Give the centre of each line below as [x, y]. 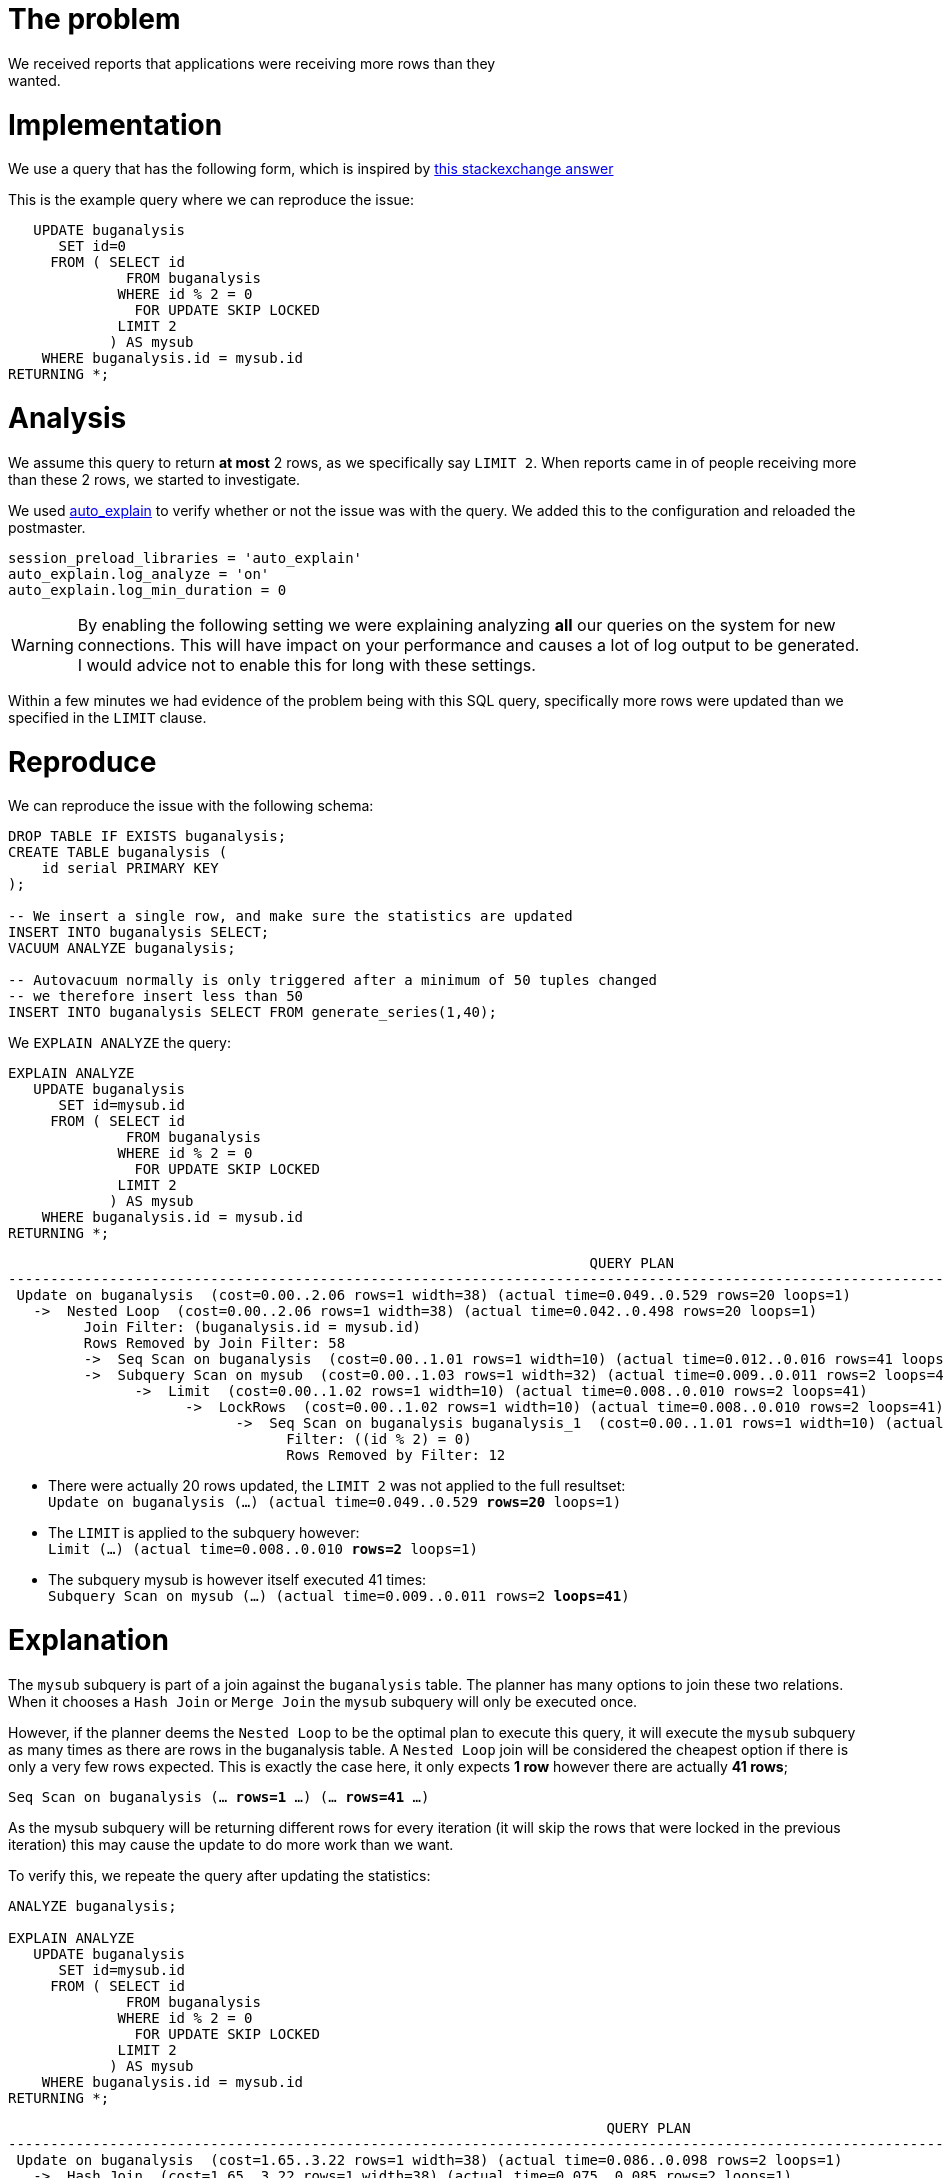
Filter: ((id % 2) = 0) [379, 1439]
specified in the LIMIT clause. [107, 717]
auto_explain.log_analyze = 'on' [139, 573]
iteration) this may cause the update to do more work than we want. [231, 1844]
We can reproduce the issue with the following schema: [191, 806]
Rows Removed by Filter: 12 [396, 1455]
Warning [42, 644]
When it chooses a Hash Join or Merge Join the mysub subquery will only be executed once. [323, 1701]
